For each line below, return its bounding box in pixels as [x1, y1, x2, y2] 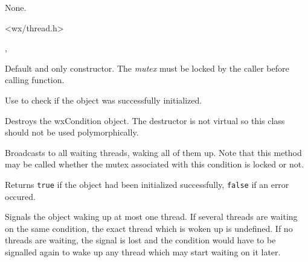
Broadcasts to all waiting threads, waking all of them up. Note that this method [5, 146, 302, 158]
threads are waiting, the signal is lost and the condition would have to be [5, 234, 276, 246]
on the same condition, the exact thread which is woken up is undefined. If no [5, 222, 293, 234]
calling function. [5, 73, 65, 86]
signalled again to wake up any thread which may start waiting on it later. [5, 245, 281, 258]
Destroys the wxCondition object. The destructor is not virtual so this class [5, 114, 285, 126]
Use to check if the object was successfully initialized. [5, 93, 202, 106]
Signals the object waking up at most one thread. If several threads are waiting [5, 210, 298, 223]
